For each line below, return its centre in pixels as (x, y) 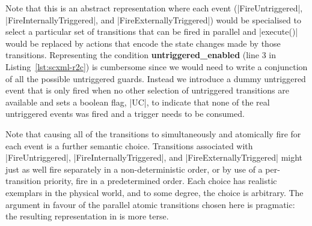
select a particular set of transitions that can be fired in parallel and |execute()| (152, 31)
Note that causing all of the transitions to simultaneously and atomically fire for (153, 133)
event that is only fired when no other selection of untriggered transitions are (147, 90)
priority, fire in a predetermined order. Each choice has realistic (160, 181)
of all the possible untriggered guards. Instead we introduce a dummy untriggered (156, 78)
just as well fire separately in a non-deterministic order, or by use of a (134, 169)
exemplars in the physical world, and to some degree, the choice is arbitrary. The (154, 192)
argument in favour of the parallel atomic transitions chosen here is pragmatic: (150, 204)
